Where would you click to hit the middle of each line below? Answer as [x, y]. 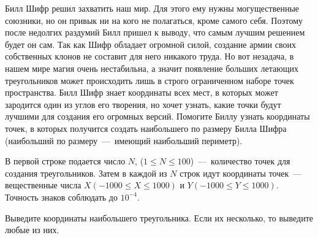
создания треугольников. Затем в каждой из [86, 173]
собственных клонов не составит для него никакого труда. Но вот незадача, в [150, 56]
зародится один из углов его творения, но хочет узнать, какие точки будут [143, 104]
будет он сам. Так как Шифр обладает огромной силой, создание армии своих [150, 44]
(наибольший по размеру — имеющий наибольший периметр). [124, 140]
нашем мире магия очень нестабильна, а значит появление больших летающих [152, 68]
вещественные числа [43, 185]
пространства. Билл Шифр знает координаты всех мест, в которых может [142, 92]
